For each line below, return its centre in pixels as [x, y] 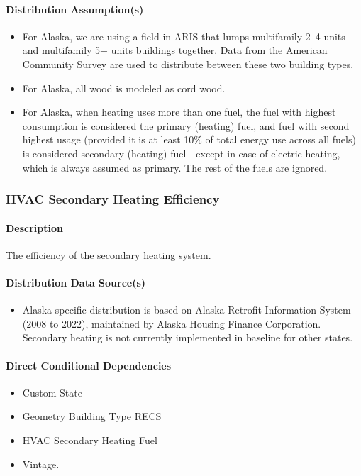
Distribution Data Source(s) [76, 282]
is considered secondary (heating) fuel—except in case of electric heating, [181, 153]
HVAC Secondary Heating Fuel [90, 439]
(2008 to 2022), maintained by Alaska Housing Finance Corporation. [172, 323]
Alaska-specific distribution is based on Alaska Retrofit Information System [187, 310]
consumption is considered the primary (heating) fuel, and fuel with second [186, 125]
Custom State [52, 392]
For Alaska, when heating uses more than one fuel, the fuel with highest [179, 112]
